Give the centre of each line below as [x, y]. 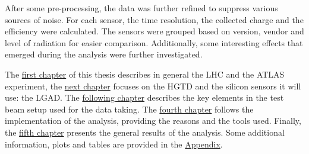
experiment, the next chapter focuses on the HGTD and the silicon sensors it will [153, 86]
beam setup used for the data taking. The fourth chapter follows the [129, 109]
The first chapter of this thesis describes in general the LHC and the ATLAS [145, 74]
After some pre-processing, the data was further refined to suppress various [141, 8]
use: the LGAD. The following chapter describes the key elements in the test [144, 97]
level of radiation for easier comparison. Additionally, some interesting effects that [154, 42]
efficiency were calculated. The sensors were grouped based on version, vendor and [154, 31]
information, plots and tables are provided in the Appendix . [114, 144]
